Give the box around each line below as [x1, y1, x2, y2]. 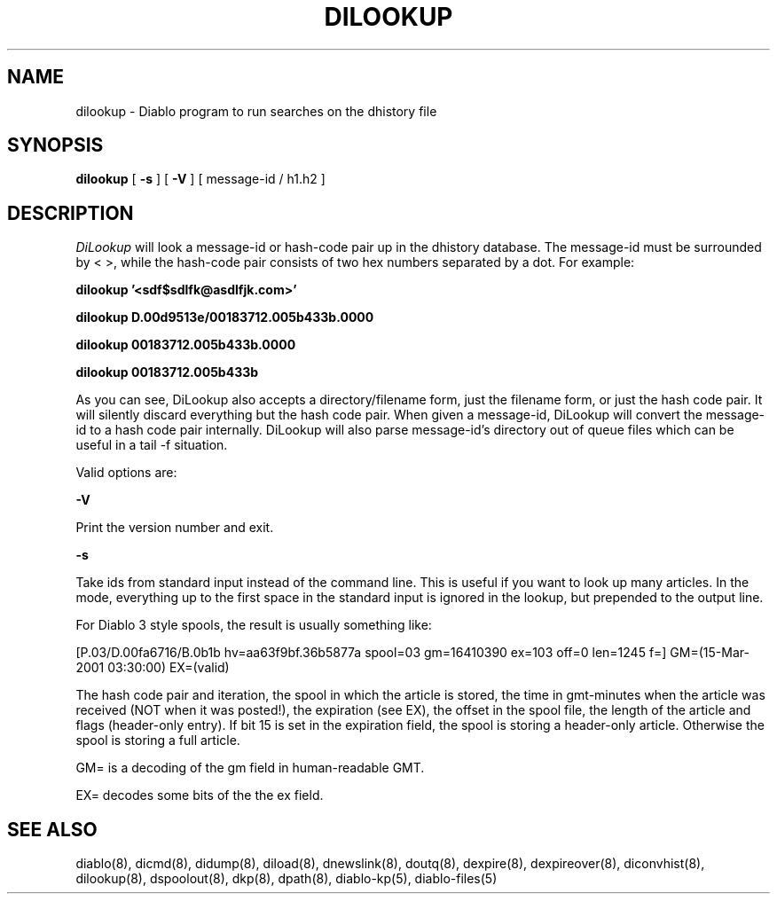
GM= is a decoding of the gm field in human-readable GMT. [75, 760, 425, 776]
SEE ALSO [7, 818, 98, 841]
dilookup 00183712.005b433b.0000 [75, 337, 296, 353]
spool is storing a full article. [75, 733, 240, 748]
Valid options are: [75, 465, 177, 481]
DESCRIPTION [7, 201, 134, 224]
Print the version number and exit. [75, 520, 274, 536]
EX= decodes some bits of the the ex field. [75, 787, 324, 803]
